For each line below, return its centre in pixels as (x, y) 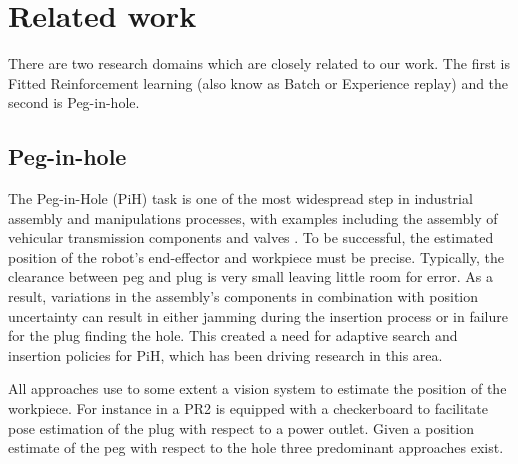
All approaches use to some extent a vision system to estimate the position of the (257, 388)
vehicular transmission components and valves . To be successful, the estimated (251, 237)
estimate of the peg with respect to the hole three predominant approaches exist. (256, 447)
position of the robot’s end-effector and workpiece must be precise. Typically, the (256, 256)
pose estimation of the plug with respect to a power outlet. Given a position (241, 427)
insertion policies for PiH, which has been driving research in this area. (225, 354)
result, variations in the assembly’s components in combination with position (243, 296)
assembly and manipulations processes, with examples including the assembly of (253, 217)
